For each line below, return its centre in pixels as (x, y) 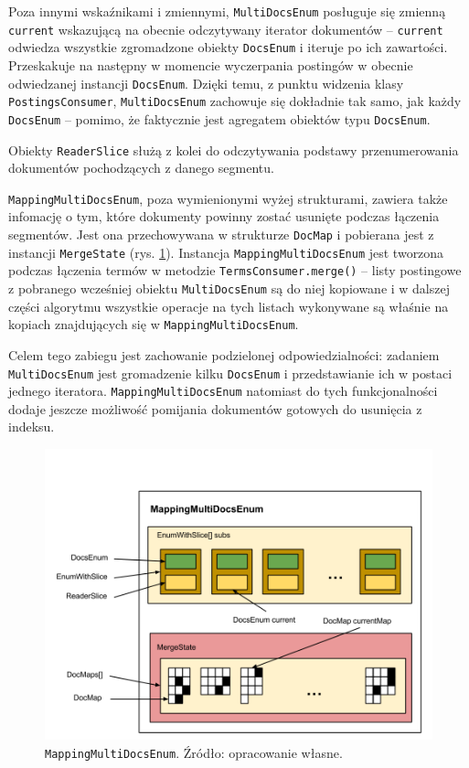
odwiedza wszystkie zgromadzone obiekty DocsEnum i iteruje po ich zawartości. (228, 47)
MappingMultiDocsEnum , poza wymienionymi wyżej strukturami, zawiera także (228, 198)
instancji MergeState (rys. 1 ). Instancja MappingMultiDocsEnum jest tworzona (226, 252)
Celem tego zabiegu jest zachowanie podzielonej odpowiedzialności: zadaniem (224, 354)
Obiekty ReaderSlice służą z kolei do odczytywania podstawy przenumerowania (234, 149)
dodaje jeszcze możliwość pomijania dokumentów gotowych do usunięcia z (215, 408)
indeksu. (32, 427)
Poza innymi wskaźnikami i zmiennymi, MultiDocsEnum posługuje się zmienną (227, 11)
